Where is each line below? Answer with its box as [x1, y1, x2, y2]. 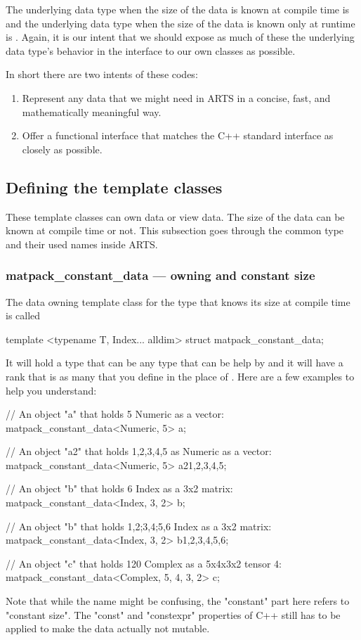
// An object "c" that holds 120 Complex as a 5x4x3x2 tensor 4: [6, 556, 282, 570]
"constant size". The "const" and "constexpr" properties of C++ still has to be [6, 607, 341, 622]
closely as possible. [22, 141, 103, 156]
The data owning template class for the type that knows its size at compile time [6, 294, 350, 309]
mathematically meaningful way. [22, 104, 162, 119]
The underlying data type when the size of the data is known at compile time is [6, 2, 350, 16]
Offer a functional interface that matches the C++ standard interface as [22, 128, 334, 143]
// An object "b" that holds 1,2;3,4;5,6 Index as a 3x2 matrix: [6, 518, 272, 533]
